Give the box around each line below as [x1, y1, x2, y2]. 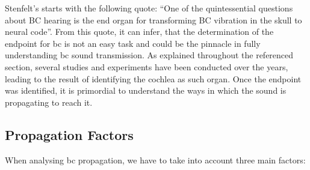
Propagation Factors [5, 125, 134, 144]
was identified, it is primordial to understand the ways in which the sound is [5, 84, 287, 97]
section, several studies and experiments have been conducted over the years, [5, 60, 288, 73]
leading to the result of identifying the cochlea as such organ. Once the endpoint [5, 72, 302, 85]
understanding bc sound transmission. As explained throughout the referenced [5, 49, 294, 61]
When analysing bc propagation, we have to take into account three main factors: [5, 153, 306, 166]
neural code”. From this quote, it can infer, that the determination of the [5, 25, 274, 38]
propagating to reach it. [5, 96, 93, 108]
